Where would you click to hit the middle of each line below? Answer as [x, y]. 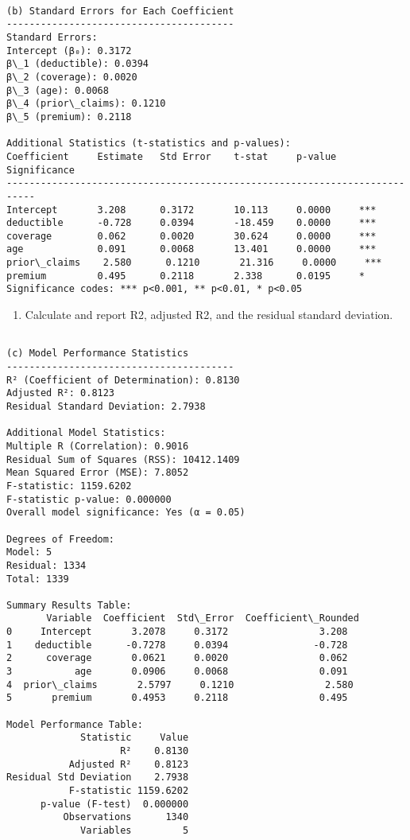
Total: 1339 [38, 579]
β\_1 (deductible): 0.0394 [77, 64]
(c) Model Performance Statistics [98, 354]
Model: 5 [29, 552]
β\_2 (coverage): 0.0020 [72, 77]
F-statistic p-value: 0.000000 [89, 499]
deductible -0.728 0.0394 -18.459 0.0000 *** [191, 223]
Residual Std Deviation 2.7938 [98, 778]
